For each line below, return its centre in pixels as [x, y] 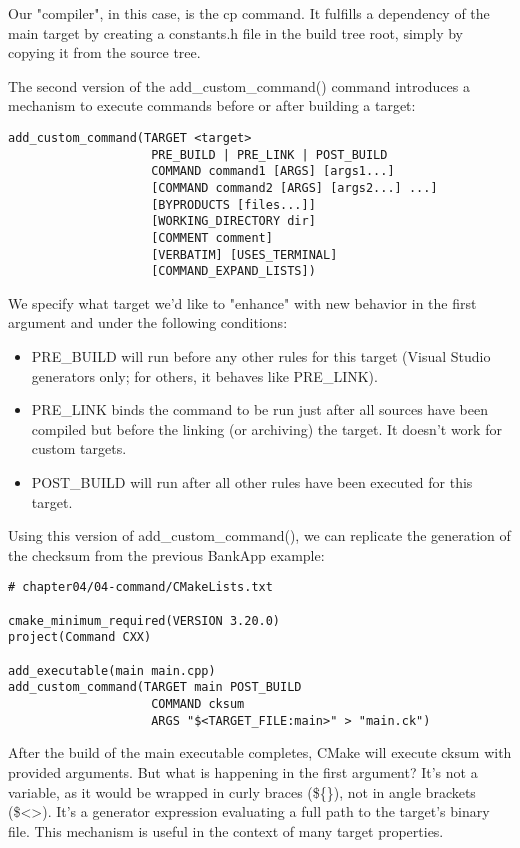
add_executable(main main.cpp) [112, 670]
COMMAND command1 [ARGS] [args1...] [273, 171]
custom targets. [79, 448]
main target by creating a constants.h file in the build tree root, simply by [236, 32]
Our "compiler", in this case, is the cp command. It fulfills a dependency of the [249, 13]
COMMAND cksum [198, 704]
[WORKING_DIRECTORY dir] [233, 221]
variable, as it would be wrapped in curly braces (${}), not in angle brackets [242, 791]
